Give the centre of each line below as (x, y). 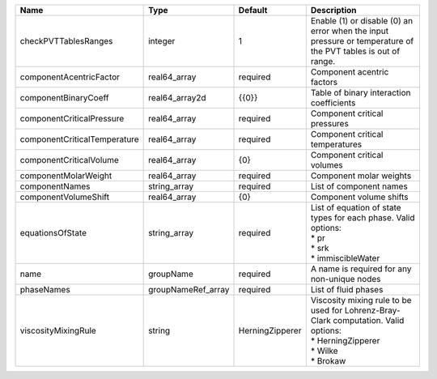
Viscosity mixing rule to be (361, 300)
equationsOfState (53, 233)
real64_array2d (177, 98)
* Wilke (325, 351)
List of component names (359, 186)
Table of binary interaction (361, 93)
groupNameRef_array (189, 290)
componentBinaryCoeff (64, 98)
